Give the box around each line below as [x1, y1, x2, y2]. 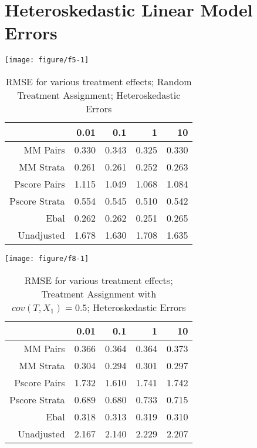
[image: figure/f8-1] [5, 254, 89, 263]
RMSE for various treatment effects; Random [5, 74, 192, 88]
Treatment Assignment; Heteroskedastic [17, 88, 181, 102]
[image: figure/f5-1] [5, 56, 89, 65]
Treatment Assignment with [41, 286, 157, 300]
